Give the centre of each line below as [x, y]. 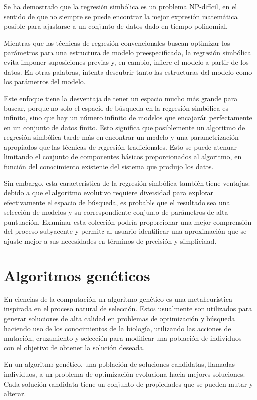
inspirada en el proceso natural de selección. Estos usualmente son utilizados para [128, 309]
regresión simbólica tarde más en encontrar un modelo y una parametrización [121, 137]
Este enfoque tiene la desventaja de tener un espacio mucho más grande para [121, 98]
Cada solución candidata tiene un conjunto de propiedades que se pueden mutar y [128, 383]
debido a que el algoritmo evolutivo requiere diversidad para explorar [109, 193]
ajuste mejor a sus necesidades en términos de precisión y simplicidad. [110, 241]
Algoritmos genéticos [77, 275]
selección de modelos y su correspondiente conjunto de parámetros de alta [116, 212]
